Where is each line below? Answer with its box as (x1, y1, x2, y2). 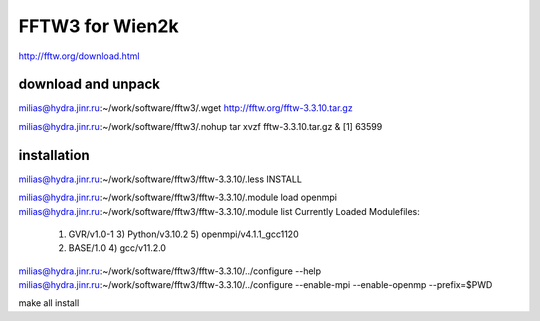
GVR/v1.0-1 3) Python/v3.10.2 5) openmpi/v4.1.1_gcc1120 (68, 228, 299, 240)
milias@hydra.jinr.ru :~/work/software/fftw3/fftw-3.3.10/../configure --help (18, 265, 322, 277)
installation (18, 146, 90, 164)
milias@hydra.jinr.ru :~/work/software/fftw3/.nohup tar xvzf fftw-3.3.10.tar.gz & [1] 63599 (18, 120, 383, 132)
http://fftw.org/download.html (18, 50, 140, 62)
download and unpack (18, 76, 160, 93)
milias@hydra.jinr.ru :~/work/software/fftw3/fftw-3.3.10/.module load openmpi (18, 191, 337, 204)
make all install (18, 297, 80, 309)
